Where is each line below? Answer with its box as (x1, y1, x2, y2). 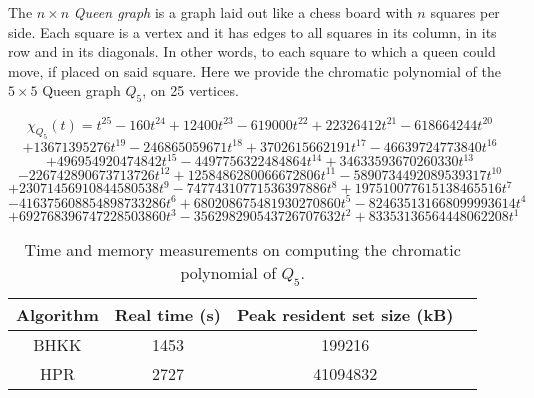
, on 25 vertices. (142, 80, 239, 101)
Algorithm (16, 302, 99, 326)
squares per (430, 2, 500, 22)
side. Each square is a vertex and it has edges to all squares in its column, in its (8, 21, 497, 42)
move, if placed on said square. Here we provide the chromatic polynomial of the (8, 60, 502, 81)
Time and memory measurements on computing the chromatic (24, 238, 461, 262)
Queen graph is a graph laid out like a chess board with (73, 2, 413, 22)
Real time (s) (114, 302, 221, 326)
